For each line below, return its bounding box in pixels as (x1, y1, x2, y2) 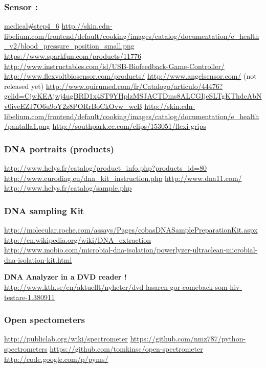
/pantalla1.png (4, 121, 50, 131)
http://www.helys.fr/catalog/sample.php (4, 182, 132, 193)
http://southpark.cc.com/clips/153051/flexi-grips (52, 121, 206, 131)
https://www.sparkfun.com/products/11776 (4, 51, 141, 61)
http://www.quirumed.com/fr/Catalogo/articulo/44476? (46, 80, 223, 91)
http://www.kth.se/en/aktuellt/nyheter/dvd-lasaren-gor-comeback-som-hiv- (4, 281, 242, 292)
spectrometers (4, 343, 48, 354)
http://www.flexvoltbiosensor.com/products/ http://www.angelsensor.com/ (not (4, 71, 257, 81)
